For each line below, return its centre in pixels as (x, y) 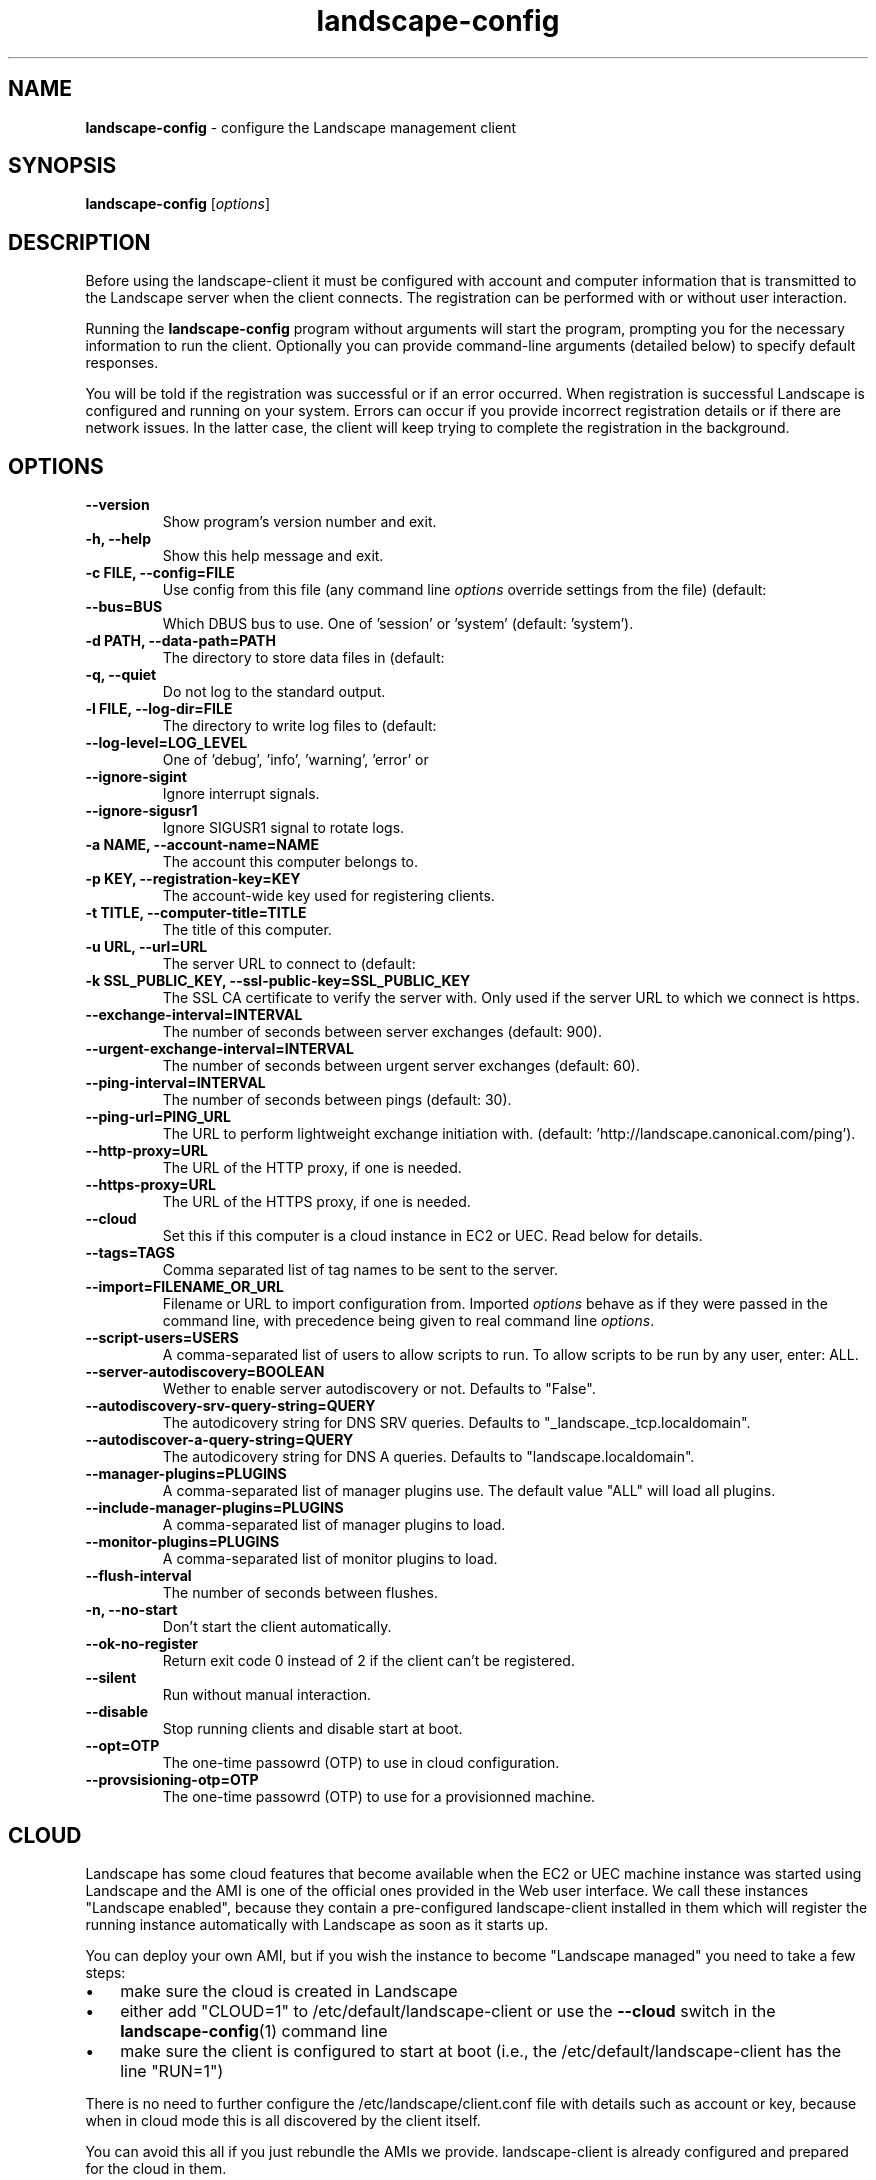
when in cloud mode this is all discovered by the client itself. (283, 2120)
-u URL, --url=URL (146, 947)
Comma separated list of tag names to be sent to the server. (360, 1270)
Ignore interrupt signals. (241, 794)
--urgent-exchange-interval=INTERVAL (219, 1049)
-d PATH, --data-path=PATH (180, 641)
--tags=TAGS (130, 1253)
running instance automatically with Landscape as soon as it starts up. (317, 1924)
